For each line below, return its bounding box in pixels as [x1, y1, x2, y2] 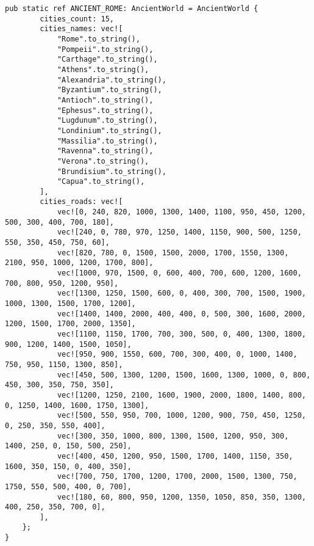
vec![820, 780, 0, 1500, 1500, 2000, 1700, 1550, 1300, [57, 248, 289, 257]
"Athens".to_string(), [57, 65, 149, 74]
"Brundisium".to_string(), [57, 167, 166, 176]
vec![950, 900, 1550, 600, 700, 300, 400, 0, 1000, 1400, [57, 350, 298, 359]
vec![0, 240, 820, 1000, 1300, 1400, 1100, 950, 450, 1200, [57, 208, 306, 217]
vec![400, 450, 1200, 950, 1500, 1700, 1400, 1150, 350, [57, 451, 293, 460]
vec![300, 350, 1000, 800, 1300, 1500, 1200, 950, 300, [57, 431, 289, 440]
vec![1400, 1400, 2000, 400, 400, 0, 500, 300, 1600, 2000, [57, 309, 306, 318]
